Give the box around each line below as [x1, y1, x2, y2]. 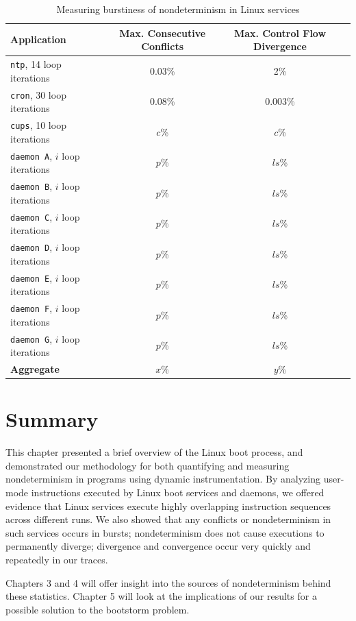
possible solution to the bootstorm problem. [5, 602, 190, 616]
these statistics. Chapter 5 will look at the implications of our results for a [5, 589, 317, 603]
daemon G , [10, 331, 53, 345]
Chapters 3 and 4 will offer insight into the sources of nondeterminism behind [5, 575, 331, 589]
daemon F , [10, 301, 53, 315]
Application [10, 32, 66, 47]
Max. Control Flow [233, 25, 327, 40]
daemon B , [10, 179, 53, 193]
